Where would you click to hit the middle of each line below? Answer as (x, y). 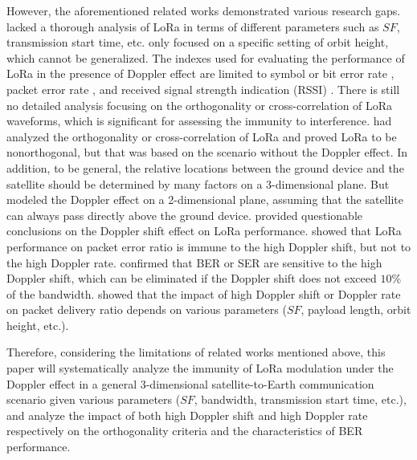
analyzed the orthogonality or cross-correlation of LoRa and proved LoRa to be (202, 136)
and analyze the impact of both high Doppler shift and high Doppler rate (187, 415)
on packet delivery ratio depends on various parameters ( (147, 309)
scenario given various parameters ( (94, 399)
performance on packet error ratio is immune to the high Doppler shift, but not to (209, 246)
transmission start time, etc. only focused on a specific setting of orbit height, (198, 42)
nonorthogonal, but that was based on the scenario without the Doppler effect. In (207, 152)
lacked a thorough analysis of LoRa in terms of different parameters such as (193, 26)
